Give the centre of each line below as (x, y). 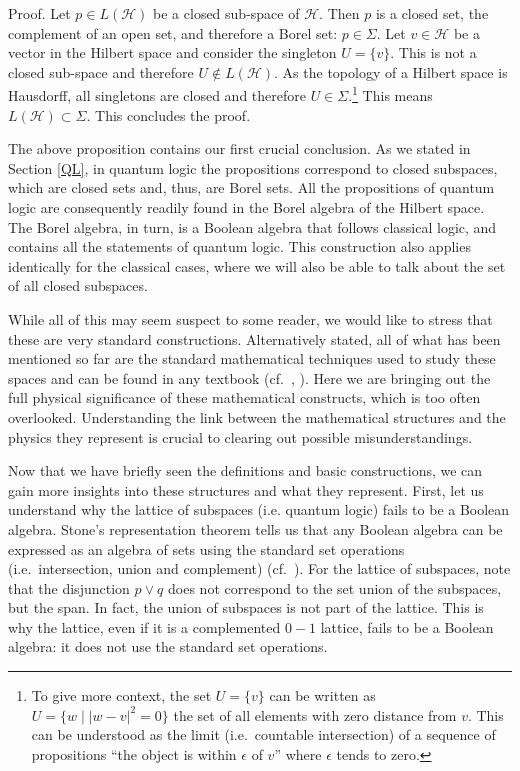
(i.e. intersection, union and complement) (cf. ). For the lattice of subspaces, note (259, 568)
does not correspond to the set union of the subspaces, (335, 587)
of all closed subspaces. (78, 285)
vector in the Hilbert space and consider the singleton (172, 52)
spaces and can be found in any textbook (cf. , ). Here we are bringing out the (249, 377)
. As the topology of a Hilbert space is (391, 71)
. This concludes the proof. (168, 114)
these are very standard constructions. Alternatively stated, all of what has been (254, 338)
